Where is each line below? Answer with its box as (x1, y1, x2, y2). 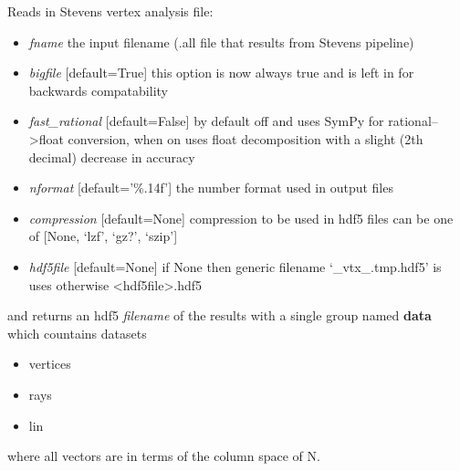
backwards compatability (28, 80, 168, 99)
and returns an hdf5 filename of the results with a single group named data (7, 306, 432, 325)
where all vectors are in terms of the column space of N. (7, 446, 320, 466)
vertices (28, 354, 71, 373)
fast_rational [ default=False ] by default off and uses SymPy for (28, 111, 384, 131)
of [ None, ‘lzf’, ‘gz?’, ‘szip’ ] (28, 226, 178, 246)
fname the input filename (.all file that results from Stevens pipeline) (28, 32, 414, 51)
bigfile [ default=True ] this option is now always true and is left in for (28, 63, 414, 82)
